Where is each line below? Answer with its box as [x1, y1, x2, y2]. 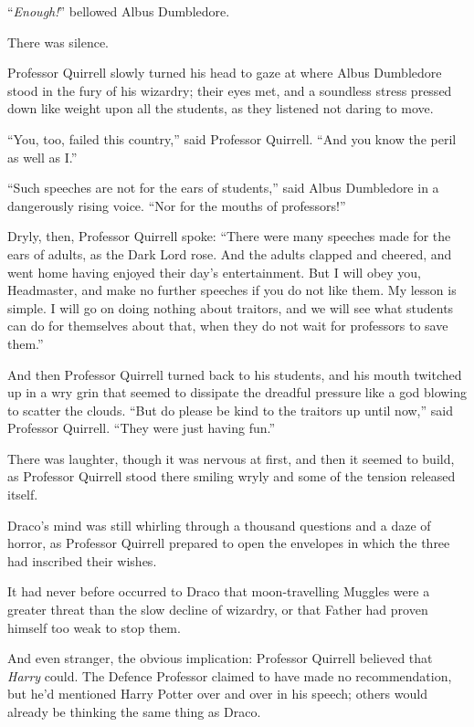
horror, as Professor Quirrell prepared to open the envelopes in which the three [7, 533, 450, 553]
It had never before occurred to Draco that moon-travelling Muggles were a [7, 582, 430, 601]
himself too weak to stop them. [7, 617, 181, 637]
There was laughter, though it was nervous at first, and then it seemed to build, [7, 448, 455, 468]
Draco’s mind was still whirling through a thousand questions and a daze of [7, 515, 431, 534]
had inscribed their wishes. [7, 551, 157, 570]
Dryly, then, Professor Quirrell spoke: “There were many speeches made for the [7, 227, 451, 246]
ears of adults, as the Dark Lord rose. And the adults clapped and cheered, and [7, 244, 452, 263]
